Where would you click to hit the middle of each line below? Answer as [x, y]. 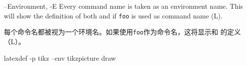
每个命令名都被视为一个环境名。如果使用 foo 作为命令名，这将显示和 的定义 [123, 32]
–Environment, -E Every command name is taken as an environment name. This [123, 6]
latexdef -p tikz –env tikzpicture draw [60, 58]
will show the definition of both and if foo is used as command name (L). [113, 15]
